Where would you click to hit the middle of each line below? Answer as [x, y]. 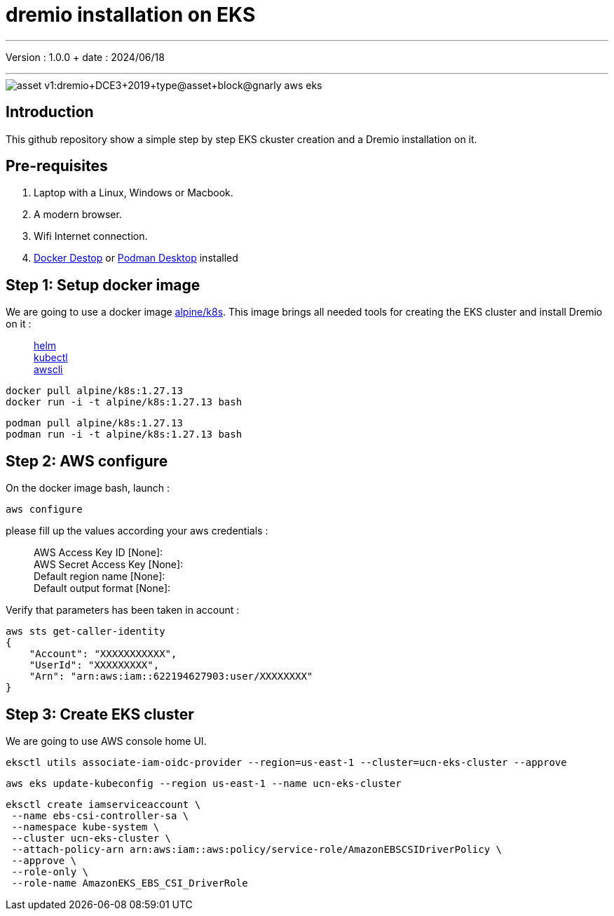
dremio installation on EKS [131, 15]
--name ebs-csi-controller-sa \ [100, 815]
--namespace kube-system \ [86, 827]
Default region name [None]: [100, 577]
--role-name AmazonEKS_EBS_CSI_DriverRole [130, 883]
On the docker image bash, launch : [88, 488]
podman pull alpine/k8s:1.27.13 [94, 423]
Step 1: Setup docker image [103, 285]
